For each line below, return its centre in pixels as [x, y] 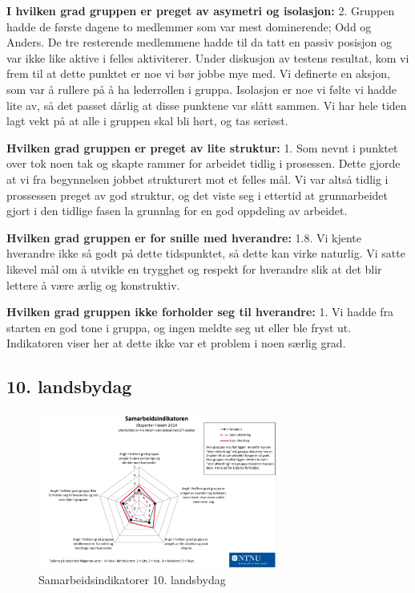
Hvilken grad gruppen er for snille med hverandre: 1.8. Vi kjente [184, 237]
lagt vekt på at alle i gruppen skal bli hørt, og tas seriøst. [147, 121]
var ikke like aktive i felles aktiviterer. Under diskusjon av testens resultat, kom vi [208, 57]
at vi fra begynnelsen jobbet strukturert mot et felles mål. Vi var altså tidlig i [197, 179]
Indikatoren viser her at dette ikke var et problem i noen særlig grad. [176, 343]
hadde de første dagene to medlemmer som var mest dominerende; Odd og [189, 26]
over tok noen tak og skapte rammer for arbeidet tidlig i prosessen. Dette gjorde [203, 163]
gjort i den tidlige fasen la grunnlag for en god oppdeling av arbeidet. [177, 211]
